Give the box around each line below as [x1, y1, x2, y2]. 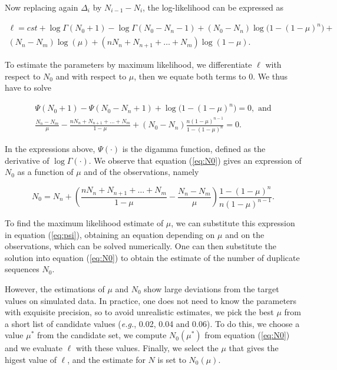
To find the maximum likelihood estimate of [5, 216, 164, 229]
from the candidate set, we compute [37, 329, 167, 341]
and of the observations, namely [84, 166, 199, 178]
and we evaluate [5, 342, 62, 354]
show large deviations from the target [144, 282, 279, 295]
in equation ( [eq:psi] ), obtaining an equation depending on [5, 228, 215, 240]
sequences [5, 263, 39, 275]
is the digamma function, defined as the [122, 143, 266, 155]
